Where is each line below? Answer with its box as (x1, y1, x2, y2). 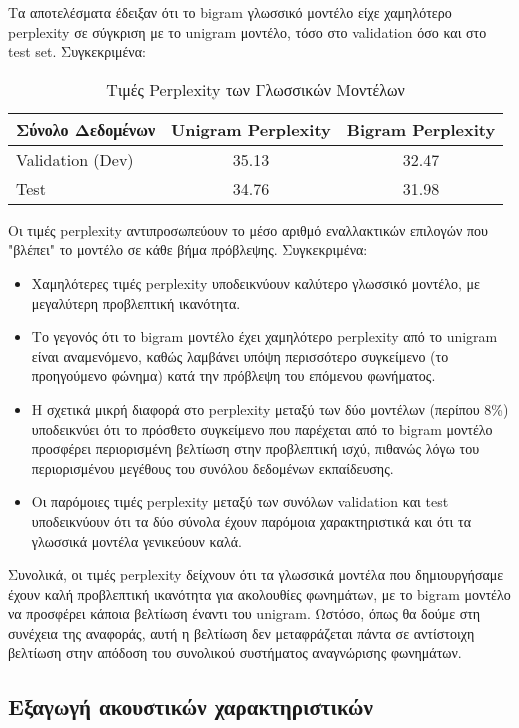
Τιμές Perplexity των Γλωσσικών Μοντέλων (106, 77, 405, 101)
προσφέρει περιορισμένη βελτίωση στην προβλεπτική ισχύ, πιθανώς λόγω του (31, 438, 480, 459)
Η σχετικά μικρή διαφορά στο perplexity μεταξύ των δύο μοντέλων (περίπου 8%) (31, 398, 509, 419)
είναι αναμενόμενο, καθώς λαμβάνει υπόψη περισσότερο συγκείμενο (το (31, 345, 449, 366)
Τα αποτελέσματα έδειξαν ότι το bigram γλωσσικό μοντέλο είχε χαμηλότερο (8, 2, 452, 22)
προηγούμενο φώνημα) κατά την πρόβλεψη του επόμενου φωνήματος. (31, 365, 436, 386)
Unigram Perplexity (171, 117, 331, 141)
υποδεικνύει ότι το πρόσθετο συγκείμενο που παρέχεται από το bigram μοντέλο (31, 418, 493, 439)
